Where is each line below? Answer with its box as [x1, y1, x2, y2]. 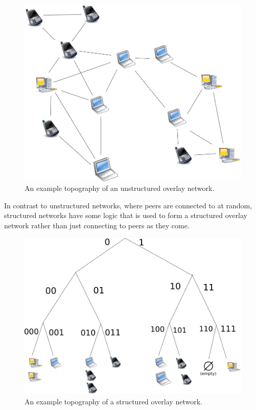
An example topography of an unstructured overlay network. [25, 183, 215, 193]
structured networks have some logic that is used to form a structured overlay [4, 210, 247, 221]
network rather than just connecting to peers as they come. [4, 220, 190, 230]
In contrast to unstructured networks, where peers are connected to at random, [4, 200, 252, 210]
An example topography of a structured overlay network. [25, 396, 202, 406]
